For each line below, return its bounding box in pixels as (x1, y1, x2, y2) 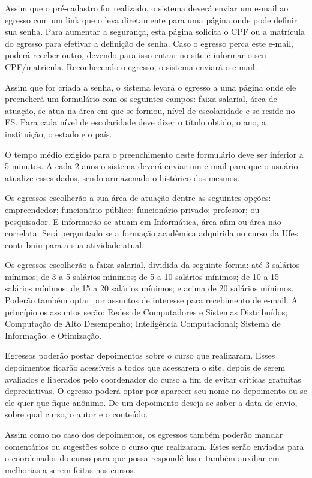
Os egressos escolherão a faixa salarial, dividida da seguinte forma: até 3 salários (5, 258, 300, 271)
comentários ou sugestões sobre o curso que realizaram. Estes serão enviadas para (5, 440, 304, 452)
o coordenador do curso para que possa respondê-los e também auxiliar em (5, 452, 280, 464)
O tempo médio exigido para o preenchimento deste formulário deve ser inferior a (5, 148, 304, 160)
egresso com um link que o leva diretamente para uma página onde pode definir (5, 13, 298, 26)
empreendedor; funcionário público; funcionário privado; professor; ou (5, 203, 260, 215)
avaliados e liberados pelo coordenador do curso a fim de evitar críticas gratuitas (5, 372, 301, 385)
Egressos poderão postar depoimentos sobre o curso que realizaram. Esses (5, 349, 275, 362)
